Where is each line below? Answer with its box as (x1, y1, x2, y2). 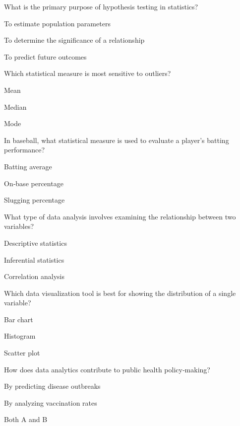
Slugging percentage (4, 195, 65, 205)
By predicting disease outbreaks (4, 381, 101, 391)
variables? (4, 221, 34, 231)
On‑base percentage (4, 178, 63, 188)
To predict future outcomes (4, 51, 87, 62)
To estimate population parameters (4, 18, 111, 28)
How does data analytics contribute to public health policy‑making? (4, 364, 210, 374)
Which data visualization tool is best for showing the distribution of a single (4, 287, 236, 298)
